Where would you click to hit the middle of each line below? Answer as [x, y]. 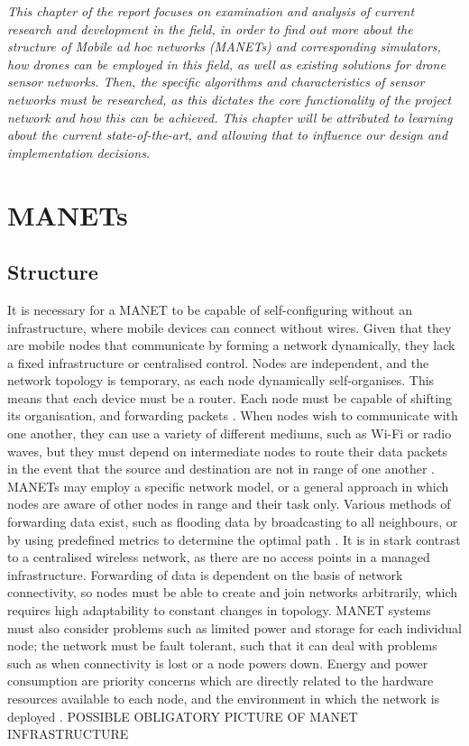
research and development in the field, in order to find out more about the [210, 28]
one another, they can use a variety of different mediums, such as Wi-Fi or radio [230, 433]
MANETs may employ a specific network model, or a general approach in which [228, 486]
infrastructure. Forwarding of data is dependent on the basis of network [205, 574]
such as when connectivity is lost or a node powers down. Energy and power [218, 663]
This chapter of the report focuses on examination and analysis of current [211, 11]
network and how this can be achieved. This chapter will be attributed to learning [230, 117]
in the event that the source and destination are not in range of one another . [221, 469]
